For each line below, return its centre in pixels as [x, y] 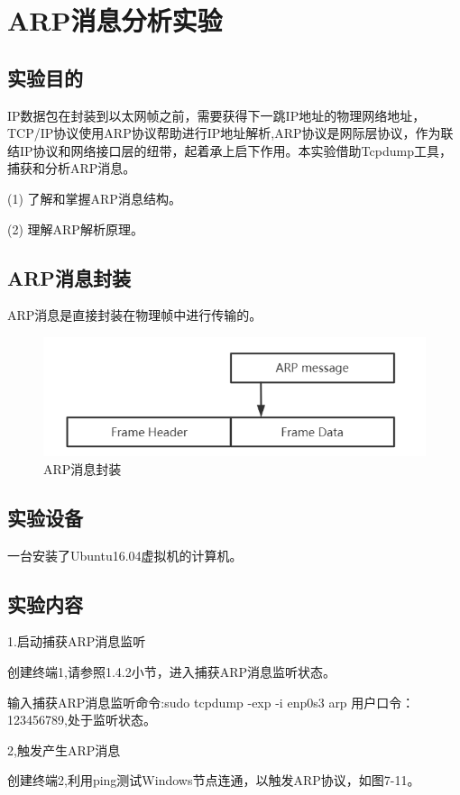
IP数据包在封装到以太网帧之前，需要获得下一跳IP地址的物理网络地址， [216, 115]
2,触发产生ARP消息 [64, 749]
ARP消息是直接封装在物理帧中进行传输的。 [135, 315]
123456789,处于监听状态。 [82, 720]
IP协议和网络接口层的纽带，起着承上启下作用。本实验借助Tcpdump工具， [235, 150]
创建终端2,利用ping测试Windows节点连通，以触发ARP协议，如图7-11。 [214, 780]
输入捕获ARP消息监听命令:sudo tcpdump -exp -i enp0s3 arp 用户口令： [211, 702]
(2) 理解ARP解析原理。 [75, 228]
